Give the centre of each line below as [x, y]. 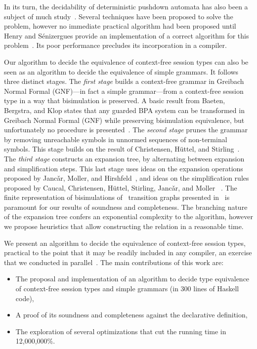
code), [25, 298]
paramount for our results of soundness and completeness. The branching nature [126, 207]
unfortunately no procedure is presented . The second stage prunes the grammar [126, 130]
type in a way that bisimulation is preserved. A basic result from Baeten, [115, 100]
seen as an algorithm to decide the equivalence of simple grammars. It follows [121, 71]
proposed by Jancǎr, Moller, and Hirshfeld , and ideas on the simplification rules [127, 178]
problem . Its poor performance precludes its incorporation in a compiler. [115, 45]
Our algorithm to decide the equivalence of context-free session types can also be [126, 61]
